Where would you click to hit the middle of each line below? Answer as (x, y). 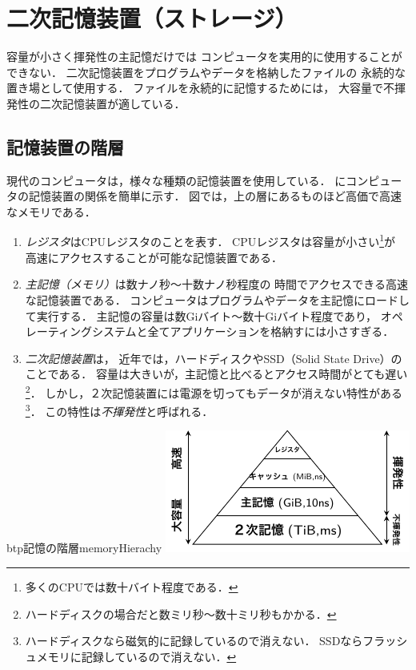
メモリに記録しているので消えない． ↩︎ (136, 656)
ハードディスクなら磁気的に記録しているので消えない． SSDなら (194, 641)
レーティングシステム (81, 331)
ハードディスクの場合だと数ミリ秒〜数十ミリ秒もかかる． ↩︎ (181, 613)
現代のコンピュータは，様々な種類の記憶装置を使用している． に (176, 180)
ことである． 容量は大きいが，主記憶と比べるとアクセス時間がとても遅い (216, 374)
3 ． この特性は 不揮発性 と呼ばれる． (119, 410)
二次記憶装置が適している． (112, 103)
